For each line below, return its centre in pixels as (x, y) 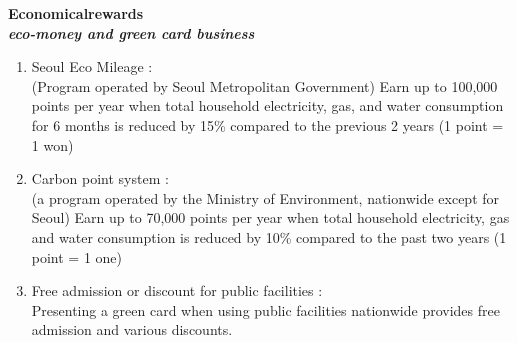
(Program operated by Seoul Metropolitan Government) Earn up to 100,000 (264, 85)
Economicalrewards (76, 13)
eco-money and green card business (131, 32)
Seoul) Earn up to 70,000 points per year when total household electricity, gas (270, 217)
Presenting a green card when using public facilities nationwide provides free (265, 309)
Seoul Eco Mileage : (92, 66)
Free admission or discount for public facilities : (177, 290)
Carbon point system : (100, 178)
